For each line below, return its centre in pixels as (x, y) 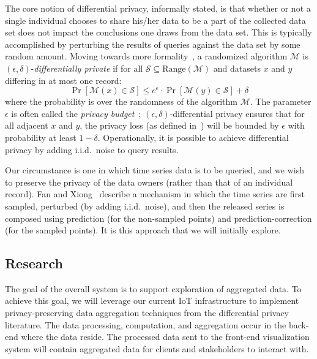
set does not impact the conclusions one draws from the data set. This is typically (158, 32)
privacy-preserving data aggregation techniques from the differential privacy (147, 313)
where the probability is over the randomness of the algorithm (121, 101)
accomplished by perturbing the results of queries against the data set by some (153, 44)
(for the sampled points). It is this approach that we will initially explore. (143, 230)
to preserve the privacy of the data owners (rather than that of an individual (149, 182)
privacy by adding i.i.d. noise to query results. (92, 149)
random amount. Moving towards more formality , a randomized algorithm (146, 56)
